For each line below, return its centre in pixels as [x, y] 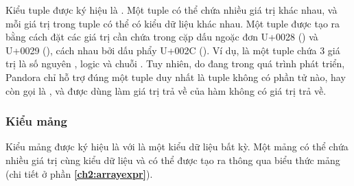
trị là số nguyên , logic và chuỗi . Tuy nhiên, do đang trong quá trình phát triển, [175, 63]
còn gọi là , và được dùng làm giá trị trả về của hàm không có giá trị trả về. [166, 90]
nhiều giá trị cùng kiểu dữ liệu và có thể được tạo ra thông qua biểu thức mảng [173, 160]
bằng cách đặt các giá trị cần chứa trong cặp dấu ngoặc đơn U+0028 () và [162, 37]
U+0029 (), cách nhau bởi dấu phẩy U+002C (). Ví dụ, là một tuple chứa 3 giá [173, 50]
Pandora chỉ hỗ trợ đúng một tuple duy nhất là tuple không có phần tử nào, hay [176, 77]
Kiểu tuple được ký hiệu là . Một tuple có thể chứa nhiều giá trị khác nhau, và [172, 10]
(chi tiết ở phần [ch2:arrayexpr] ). [79, 173]
